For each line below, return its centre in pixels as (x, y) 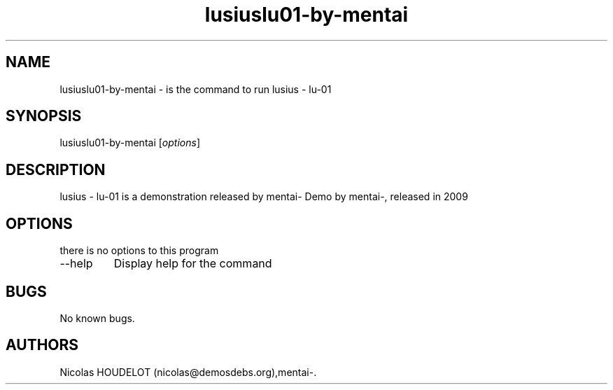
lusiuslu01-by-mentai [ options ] (130, 143)
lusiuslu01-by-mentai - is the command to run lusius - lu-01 (196, 89)
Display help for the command (193, 264)
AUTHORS (42, 345)
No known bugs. (97, 318)
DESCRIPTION (56, 169)
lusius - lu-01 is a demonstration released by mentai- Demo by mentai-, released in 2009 (264, 197)
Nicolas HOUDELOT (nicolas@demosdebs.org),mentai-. (188, 372)
